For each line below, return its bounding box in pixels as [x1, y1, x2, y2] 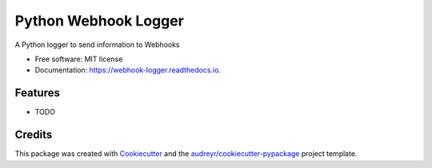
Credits [14, 128, 53, 142]
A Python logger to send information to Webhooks [14, 40, 180, 49]
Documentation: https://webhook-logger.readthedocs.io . [34, 65, 222, 75]
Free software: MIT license [34, 54, 123, 64]
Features [14, 86, 60, 100]
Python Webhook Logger [14, 12, 184, 29]
